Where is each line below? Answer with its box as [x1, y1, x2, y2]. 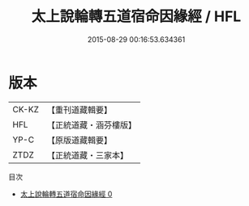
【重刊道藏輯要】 [46, 104, 112, 116]
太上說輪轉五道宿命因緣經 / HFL [31, 7, 242, 26]
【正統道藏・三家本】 [46, 149, 128, 161]
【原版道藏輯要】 [46, 134, 112, 145]
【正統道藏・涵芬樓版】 [46, 119, 136, 130]
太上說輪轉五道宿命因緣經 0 [19, 189, 113, 199]
